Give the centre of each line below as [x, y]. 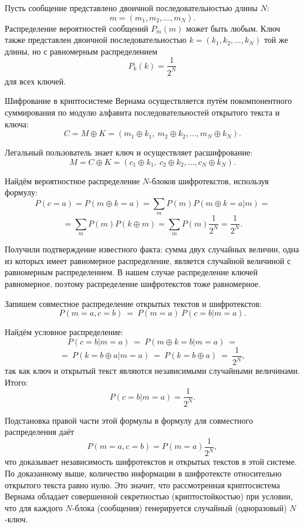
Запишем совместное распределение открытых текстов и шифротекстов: [134, 303]
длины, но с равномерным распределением [81, 51]
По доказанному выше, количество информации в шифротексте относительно [143, 473]
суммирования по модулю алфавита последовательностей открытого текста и [142, 112]
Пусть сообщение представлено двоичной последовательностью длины [131, 8]
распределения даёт [40, 432]
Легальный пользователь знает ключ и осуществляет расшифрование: [129, 152]
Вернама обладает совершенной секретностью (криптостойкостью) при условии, [149, 496]
